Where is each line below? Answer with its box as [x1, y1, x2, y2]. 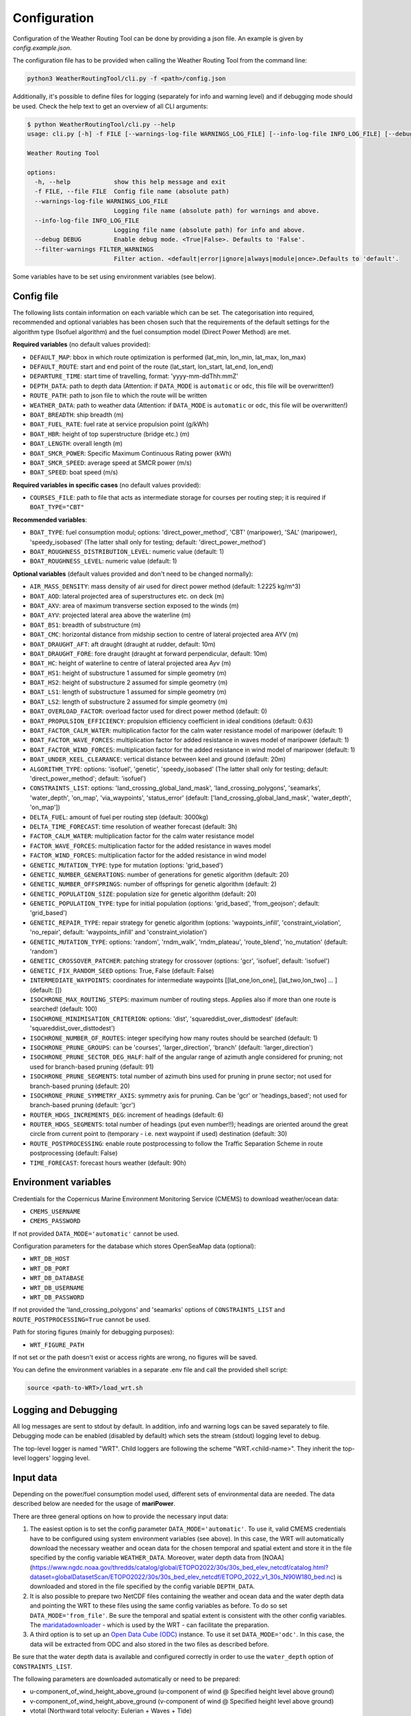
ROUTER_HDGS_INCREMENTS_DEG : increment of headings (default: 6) [29, 1111, 224, 1119]
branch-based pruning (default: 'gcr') [29, 1101, 136, 1109]
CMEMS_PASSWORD [29, 1217, 82, 1225]
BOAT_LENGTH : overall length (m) [29, 439, 123, 448]
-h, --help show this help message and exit [34, 178, 226, 186]
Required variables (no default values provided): [12, 340, 151, 349]
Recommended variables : [12, 515, 88, 524]
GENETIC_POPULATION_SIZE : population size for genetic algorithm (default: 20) [29, 890, 257, 898]
